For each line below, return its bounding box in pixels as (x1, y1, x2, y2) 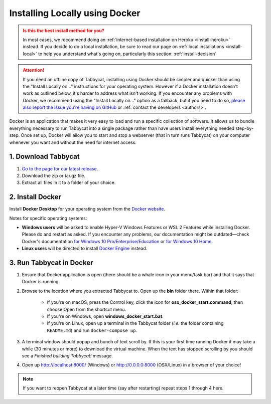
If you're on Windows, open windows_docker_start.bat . (47, 313, 164, 319)
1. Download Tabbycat (9, 152, 80, 161)
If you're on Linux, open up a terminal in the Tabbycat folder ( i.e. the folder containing (47, 320, 224, 326)
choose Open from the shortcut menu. (47, 306, 126, 312)
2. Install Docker (9, 193, 61, 201)
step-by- (235, 125, 254, 131)
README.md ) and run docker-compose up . (47, 327, 138, 333)
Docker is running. (22, 279, 60, 285)
